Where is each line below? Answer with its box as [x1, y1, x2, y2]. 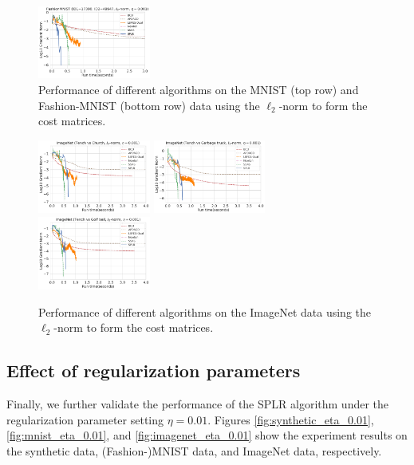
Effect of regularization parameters [6, 358, 301, 383]
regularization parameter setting [6, 411, 164, 428]
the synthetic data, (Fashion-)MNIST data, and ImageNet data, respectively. [6, 442, 382, 459]
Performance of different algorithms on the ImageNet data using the [38, 303, 371, 320]
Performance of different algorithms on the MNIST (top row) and [38, 81, 359, 98]
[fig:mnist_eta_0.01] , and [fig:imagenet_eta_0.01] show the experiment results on [6, 427, 408, 443]
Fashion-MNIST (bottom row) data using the [38, 97, 260, 113]
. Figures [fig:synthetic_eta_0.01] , [207, 411, 374, 428]
